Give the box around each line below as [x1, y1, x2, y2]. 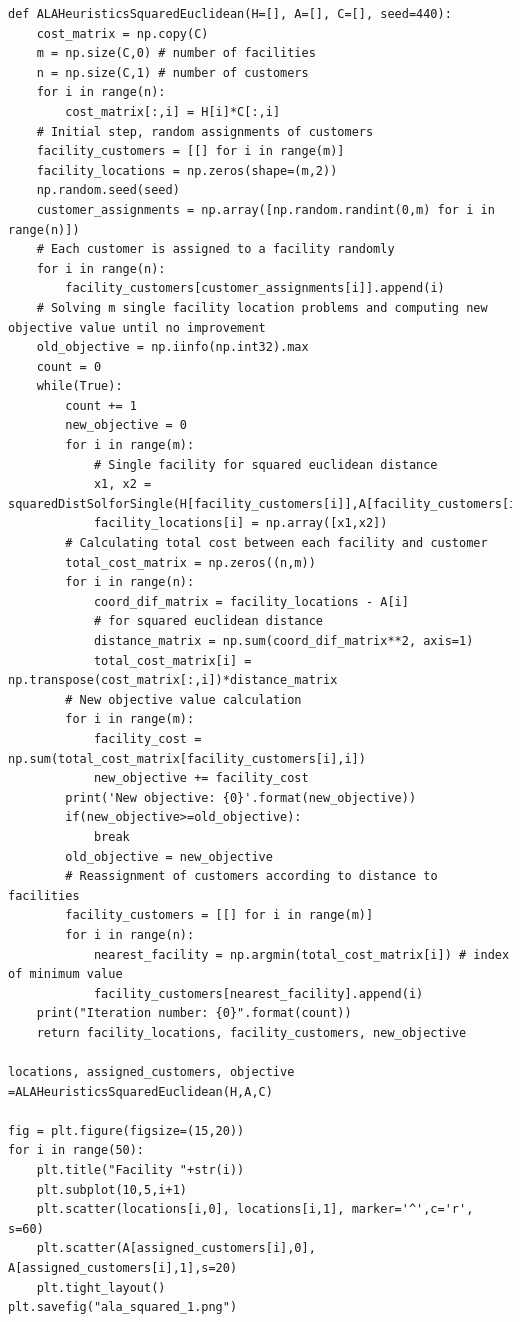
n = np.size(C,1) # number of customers [36, 65, 309, 80]
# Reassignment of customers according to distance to [65, 869, 438, 884]
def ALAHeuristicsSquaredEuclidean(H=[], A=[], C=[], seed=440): [8, 7, 452, 21]
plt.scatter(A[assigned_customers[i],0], [36, 1241, 316, 1256]
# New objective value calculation [65, 692, 302, 707]
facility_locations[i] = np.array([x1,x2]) [93, 516, 388, 531]
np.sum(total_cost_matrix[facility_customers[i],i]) [8, 751, 366, 766]
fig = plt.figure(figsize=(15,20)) [8, 1123, 245, 1138]
